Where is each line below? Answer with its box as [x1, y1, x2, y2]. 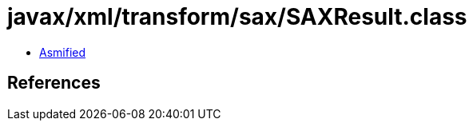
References [7, 73, 101, 93]
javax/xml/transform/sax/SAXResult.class [7, 3, 467, 30]
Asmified [39, 45, 86, 59]
